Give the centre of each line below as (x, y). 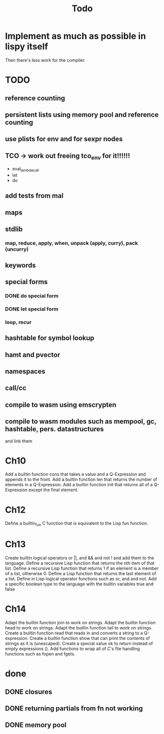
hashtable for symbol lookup (50, 338)
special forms (26, 282)
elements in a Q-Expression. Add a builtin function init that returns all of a (79, 485)
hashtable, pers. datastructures (55, 429)
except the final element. (54, 490)
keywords (20, 265)
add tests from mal (34, 196)
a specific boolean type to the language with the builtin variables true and (79, 584)
